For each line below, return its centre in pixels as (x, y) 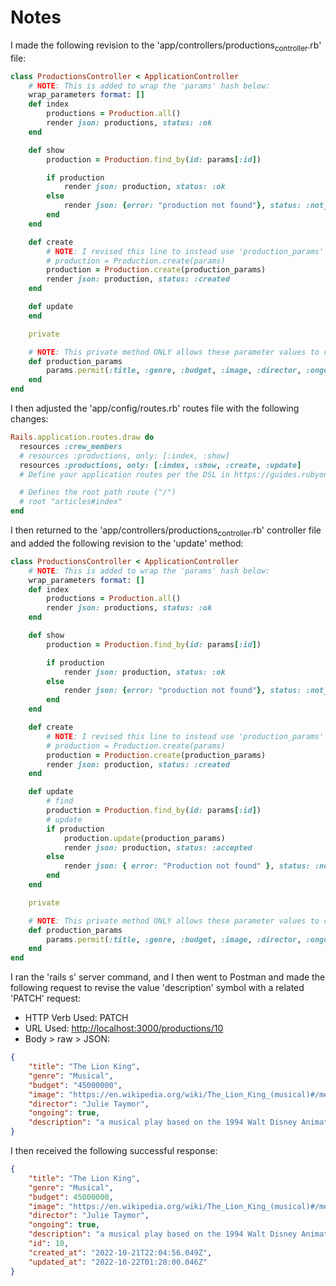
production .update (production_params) (144, 838)
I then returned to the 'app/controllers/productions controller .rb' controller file (166, 531)
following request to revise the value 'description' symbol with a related (157, 988)
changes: (29, 419)
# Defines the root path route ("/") (98, 492)
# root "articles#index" (71, 502)
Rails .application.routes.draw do (82, 437)
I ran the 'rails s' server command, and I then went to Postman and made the (168, 977)
